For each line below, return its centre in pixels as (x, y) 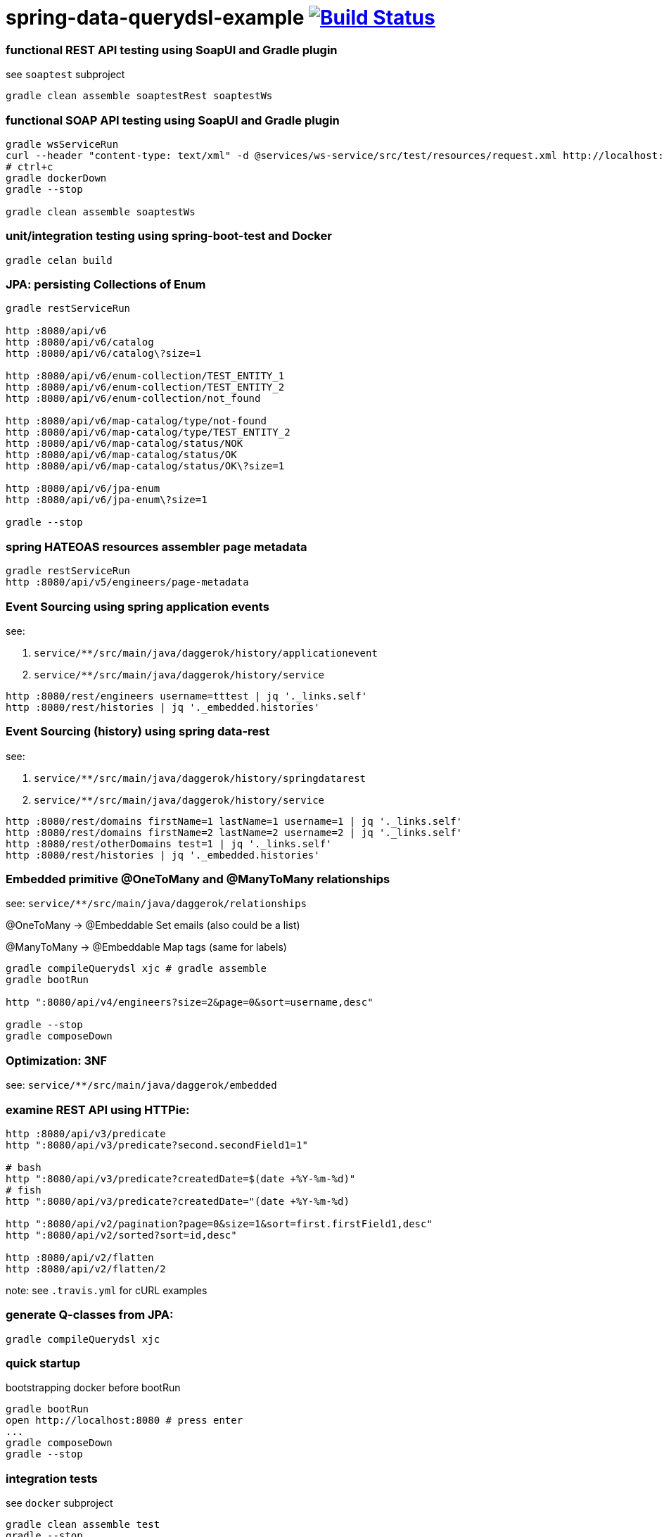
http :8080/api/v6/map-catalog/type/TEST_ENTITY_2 (148, 432)
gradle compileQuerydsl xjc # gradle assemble (136, 969)
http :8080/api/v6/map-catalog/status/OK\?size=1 (145, 466)
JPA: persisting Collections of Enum (106, 284)
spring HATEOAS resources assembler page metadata (157, 546)
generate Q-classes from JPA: (90, 1315)
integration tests (52, 1478)
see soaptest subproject (65, 75)
